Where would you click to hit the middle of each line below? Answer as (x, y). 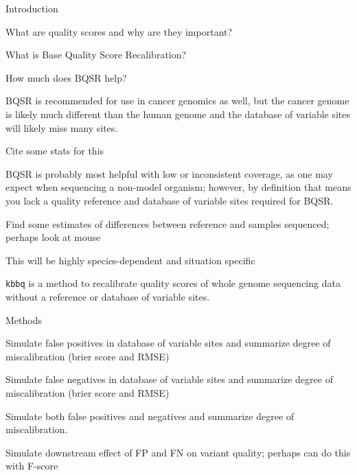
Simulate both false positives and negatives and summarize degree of (150, 416)
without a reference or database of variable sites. (108, 296)
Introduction (32, 8)
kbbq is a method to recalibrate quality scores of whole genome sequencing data (173, 283)
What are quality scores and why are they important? (119, 31)
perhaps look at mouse (53, 237)
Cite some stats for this (55, 151)
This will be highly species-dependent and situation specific (130, 260)
